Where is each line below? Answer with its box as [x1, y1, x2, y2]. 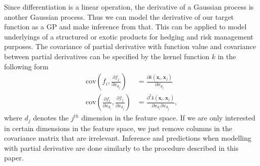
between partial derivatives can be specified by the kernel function [4, 51, 210, 61]
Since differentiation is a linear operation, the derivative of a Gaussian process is [4, 2, 254, 12]
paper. [4, 152, 24, 163]
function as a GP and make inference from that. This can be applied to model [4, 21, 247, 32]
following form [4, 61, 49, 71]
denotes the [33, 112, 69, 123]
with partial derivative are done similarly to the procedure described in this [4, 142, 239, 153]
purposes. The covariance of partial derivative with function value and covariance [4, 41, 256, 52]
